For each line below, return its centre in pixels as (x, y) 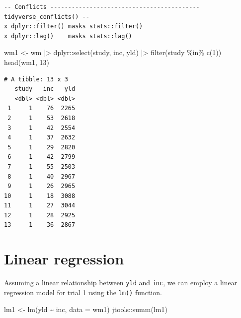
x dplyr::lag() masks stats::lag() (68, 36)
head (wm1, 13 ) (27, 62)
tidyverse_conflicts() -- (47, 17)
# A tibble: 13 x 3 (36, 79)
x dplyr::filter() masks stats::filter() (74, 27)
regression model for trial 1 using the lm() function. (83, 292)
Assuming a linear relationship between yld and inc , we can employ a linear (121, 283)
